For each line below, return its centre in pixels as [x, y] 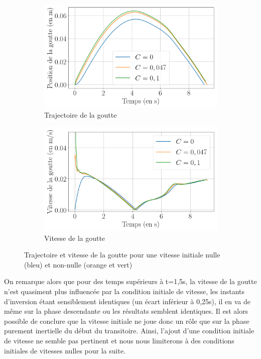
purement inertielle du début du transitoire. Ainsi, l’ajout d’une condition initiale [129, 331]
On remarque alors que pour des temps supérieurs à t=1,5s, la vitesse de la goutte [130, 281]
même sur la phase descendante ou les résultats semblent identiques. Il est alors [126, 311]
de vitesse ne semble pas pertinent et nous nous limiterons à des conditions [119, 340]
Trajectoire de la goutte [81, 114]
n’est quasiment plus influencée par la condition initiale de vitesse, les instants [124, 291]
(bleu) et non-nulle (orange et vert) [78, 264]
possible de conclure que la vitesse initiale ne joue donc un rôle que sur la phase [127, 321]
